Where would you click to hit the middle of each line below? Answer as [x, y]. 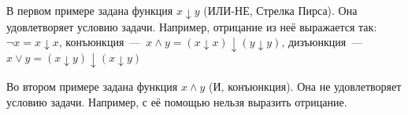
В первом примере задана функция [90, 10]
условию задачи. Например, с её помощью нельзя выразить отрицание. [177, 101]
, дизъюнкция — [322, 42]
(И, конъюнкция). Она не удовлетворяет [305, 86]
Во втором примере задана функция [92, 86]
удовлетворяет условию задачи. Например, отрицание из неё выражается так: [192, 26]
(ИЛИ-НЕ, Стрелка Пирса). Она [280, 10]
